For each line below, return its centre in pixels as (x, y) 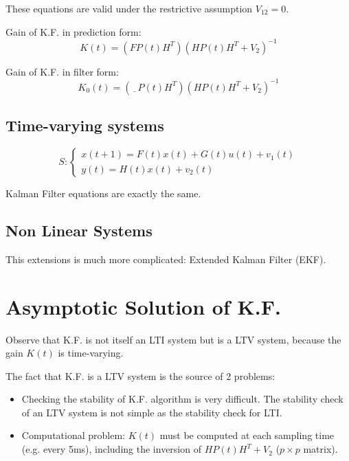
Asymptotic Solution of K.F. (143, 306)
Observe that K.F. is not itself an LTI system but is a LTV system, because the (173, 339)
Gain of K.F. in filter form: (62, 71)
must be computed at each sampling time (247, 435)
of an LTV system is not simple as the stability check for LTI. (152, 412)
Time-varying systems (85, 125)
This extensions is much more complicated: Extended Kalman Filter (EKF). (166, 259)
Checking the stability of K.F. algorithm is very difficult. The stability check (182, 399)
